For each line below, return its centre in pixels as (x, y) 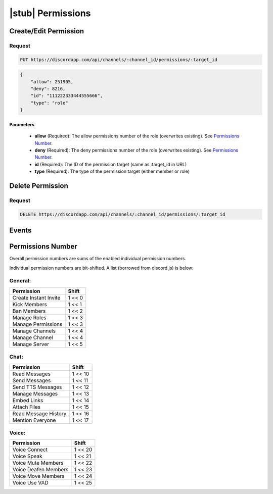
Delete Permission (39, 186)
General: (20, 281)
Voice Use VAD (31, 483)
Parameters (22, 124)
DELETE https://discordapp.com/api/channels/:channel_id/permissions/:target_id (123, 214)
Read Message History (39, 413)
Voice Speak (27, 456)
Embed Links (28, 400)
